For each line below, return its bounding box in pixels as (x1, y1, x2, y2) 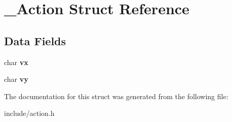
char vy (4, 74, 28, 84)
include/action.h (4, 108, 55, 118)
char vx (4, 56, 28, 67)
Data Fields (4, 33, 66, 48)
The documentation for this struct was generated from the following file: (4, 90, 228, 101)
